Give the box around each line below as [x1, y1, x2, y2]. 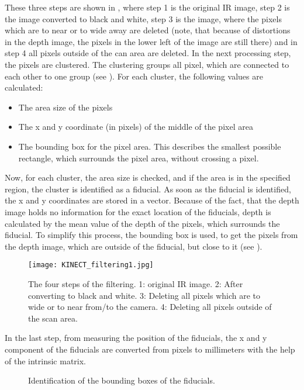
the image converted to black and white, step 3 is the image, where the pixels [5, 12, 282, 25]
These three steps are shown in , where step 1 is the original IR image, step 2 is [5, 1, 290, 13]
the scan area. [28, 312, 78, 324]
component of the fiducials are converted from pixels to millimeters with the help [5, 343, 295, 355]
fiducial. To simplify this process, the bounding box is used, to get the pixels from [5, 229, 298, 241]
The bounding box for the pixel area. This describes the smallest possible [18, 140, 281, 152]
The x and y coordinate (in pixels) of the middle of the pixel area [18, 120, 253, 133]
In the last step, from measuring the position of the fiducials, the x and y [5, 332, 267, 344]
